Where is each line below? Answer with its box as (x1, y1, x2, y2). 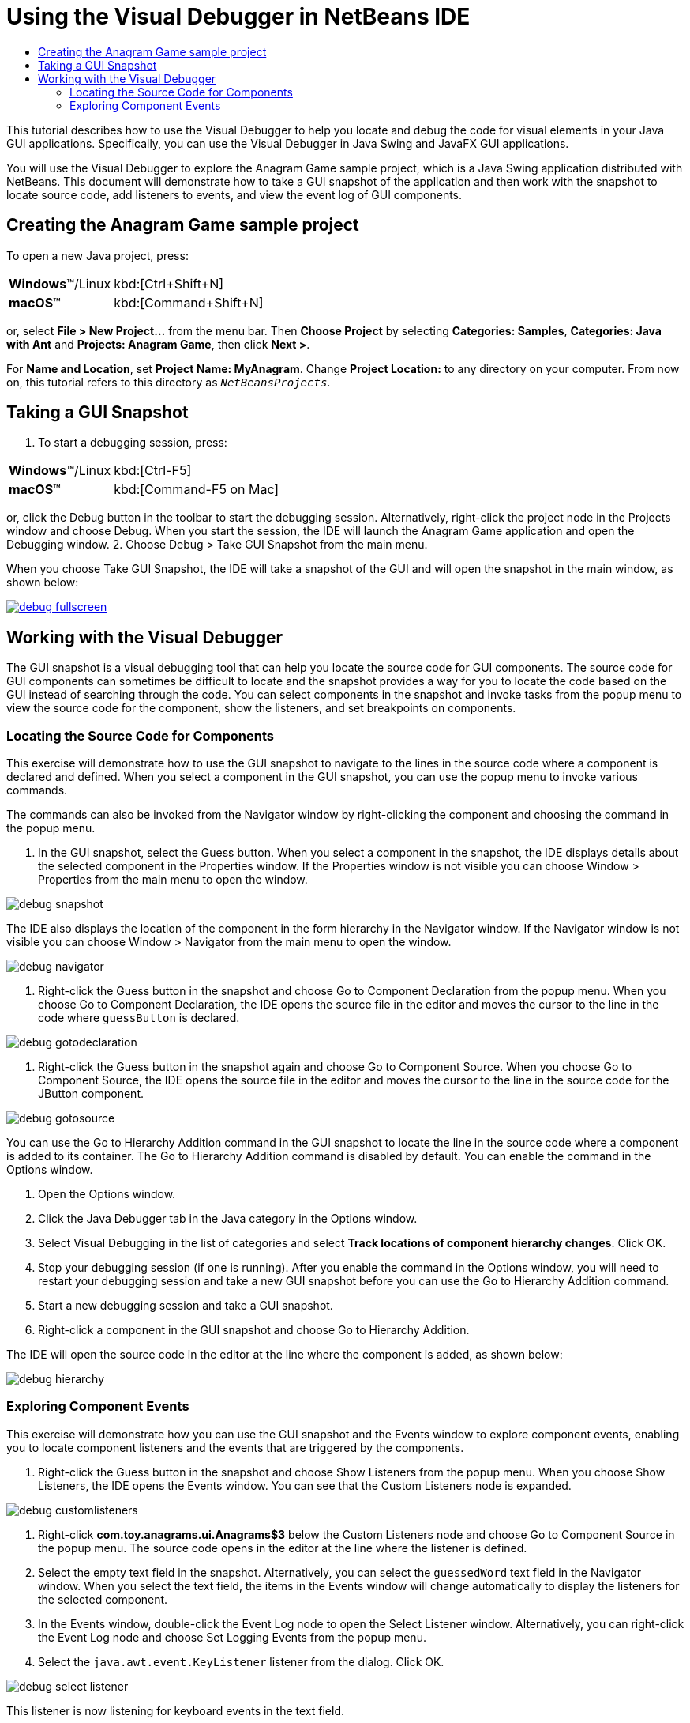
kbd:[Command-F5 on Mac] (114, 481, 279, 498)
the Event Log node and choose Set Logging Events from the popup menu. (38, 1630, 426, 1644)
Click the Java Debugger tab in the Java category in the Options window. (38, 1212, 418, 1226)
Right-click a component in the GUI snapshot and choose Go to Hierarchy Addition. (38, 1323, 470, 1337)
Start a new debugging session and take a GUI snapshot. (38, 1299, 333, 1313)
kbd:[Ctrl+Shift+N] (114, 275, 224, 292)
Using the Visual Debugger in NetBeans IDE (6, 3, 471, 30)
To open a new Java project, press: (6, 248, 189, 262)
